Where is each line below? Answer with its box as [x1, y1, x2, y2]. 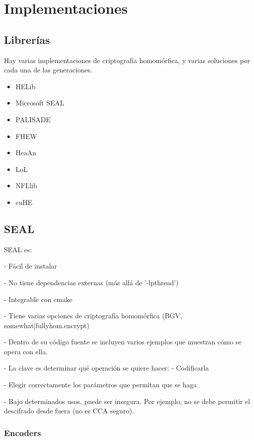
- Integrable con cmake [4, 294, 73, 304]
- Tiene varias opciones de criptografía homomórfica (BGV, [4, 310, 182, 321]
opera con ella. [4, 346, 48, 356]
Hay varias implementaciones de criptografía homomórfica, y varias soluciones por [4, 55, 251, 65]
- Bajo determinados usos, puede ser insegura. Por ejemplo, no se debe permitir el [4, 396, 250, 406]
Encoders [4, 426, 41, 439]
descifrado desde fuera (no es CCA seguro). [4, 406, 134, 416]
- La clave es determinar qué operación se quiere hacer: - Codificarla [4, 363, 209, 373]
